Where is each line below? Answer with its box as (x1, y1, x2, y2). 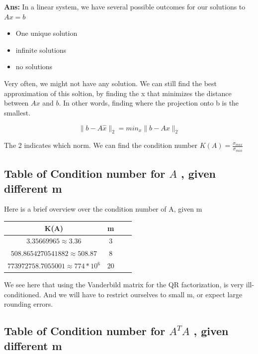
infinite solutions (15, 44, 67, 55)
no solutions (15, 61, 53, 72)
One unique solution (15, 28, 78, 38)
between (4, 98, 29, 108)
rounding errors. (4, 299, 53, 309)
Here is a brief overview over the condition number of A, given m (4, 204, 202, 214)
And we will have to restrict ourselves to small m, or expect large (43, 289, 243, 299)
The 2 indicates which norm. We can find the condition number (4, 140, 198, 150)
